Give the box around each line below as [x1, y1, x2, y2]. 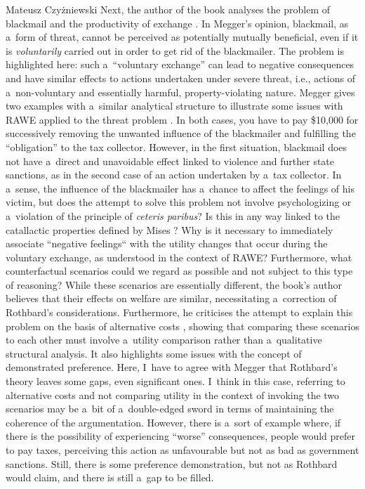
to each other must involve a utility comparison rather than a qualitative [6, 332, 322, 347]
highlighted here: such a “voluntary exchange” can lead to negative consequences [6, 57, 354, 72]
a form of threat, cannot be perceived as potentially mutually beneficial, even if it [6, 30, 359, 44]
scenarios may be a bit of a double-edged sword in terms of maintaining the [6, 401, 334, 416]
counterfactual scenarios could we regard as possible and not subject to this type [6, 263, 353, 278]
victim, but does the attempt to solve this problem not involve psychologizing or [6, 195, 352, 209]
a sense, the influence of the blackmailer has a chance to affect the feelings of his [6, 181, 354, 195]
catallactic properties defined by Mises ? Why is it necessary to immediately [6, 222, 333, 237]
